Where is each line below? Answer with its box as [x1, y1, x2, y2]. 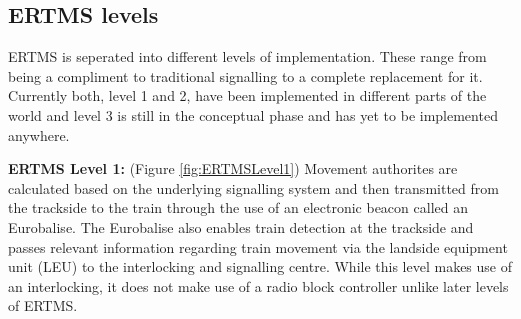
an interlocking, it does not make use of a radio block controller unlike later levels [8, 275, 509, 296]
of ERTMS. [8, 295, 78, 316]
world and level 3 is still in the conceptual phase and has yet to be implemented [8, 104, 498, 125]
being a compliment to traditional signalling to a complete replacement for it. [8, 65, 483, 86]
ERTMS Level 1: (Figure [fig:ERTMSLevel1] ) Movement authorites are [8, 158, 458, 179]
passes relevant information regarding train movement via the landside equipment [8, 236, 508, 257]
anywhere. [8, 124, 70, 145]
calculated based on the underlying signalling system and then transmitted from [8, 177, 499, 198]
